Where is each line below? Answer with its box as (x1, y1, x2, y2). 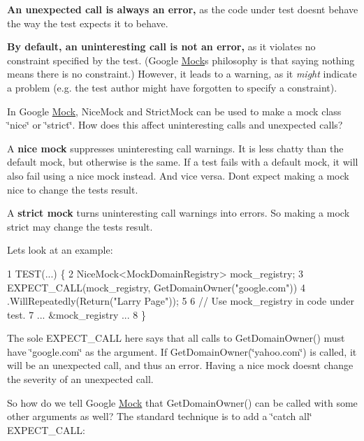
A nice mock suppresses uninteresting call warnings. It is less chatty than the (7, 140, 344, 155)
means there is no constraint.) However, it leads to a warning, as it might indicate (7, 66, 357, 81)
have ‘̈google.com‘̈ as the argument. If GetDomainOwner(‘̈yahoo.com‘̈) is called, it (7, 344, 357, 359)
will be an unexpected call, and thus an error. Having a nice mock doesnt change (7, 358, 354, 373)
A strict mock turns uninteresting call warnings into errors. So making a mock (7, 205, 350, 220)
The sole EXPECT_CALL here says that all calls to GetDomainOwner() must (7, 331, 345, 345)
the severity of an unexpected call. (7, 372, 154, 386)
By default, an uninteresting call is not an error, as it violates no (7, 39, 316, 54)
